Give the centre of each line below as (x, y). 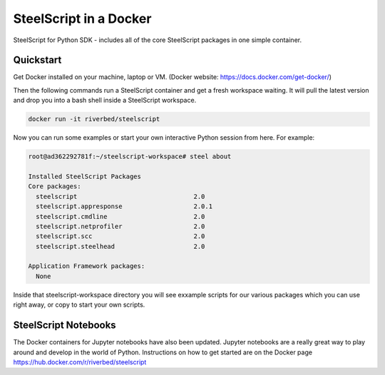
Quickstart (37, 60)
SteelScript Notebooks (65, 325)
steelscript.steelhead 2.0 (120, 246)
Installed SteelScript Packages (85, 176)
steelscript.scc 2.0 (120, 236)
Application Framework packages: (87, 266)
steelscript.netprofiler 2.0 (120, 226)
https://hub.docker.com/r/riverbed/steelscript (80, 362)
